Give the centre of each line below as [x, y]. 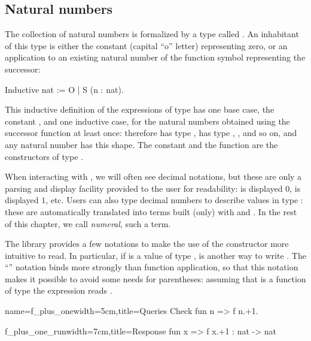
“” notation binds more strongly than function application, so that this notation [152, 267]
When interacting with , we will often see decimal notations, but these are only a [153, 176]
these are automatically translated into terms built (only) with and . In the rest [151, 211]
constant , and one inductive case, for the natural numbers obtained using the [147, 121]
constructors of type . [44, 156]
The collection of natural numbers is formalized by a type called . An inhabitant [152, 34]
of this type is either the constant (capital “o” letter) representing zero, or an [146, 45]
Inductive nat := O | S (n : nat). [64, 89]
